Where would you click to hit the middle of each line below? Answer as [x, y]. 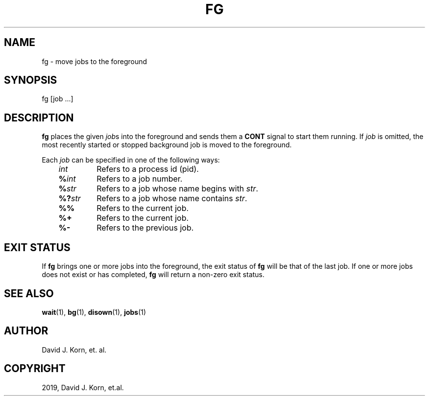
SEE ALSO [29, 293]
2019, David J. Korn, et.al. [83, 387]
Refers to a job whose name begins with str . [178, 189]
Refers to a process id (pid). [148, 169]
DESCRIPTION [39, 118]
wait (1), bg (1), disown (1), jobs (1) [94, 312]
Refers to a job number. [140, 179]
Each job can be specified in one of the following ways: [131, 160]
